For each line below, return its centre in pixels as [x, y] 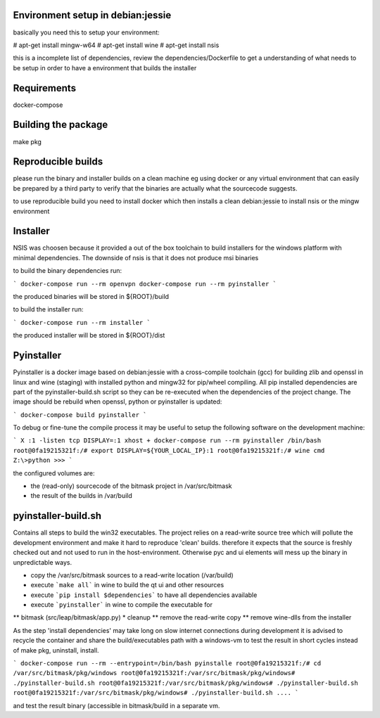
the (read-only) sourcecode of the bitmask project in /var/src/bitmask [131, 486]
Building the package [61, 125]
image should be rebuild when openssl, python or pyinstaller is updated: [118, 402]
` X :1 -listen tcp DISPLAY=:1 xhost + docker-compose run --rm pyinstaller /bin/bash [167, 441]
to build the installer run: [48, 309]
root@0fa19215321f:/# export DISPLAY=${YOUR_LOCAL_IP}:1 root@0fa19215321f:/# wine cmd [169, 450]
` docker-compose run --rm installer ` [82, 322]
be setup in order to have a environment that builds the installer [105, 68]
